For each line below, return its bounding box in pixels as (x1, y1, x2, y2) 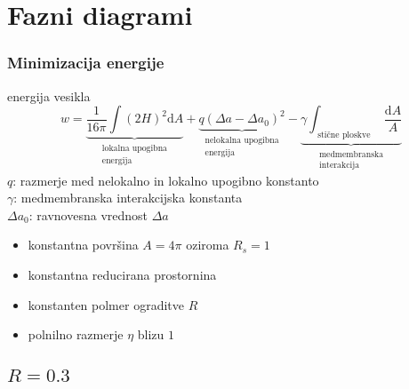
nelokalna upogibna (204, 136, 279, 146)
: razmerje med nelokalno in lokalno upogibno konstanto (12, 171, 319, 189)
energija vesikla (7, 86, 91, 105)
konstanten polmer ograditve (28, 295, 184, 314)
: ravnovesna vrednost (28, 205, 148, 224)
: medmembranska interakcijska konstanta (13, 188, 243, 207)
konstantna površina (28, 235, 139, 254)
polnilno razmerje (28, 325, 124, 344)
